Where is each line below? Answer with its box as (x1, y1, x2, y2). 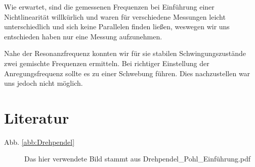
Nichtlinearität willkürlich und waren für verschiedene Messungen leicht (4, 11, 226, 22)
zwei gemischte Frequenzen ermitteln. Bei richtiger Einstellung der (4, 58, 209, 68)
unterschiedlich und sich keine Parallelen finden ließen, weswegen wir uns (4, 21, 230, 32)
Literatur (4, 107, 69, 128)
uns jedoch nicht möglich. (4, 78, 83, 88)
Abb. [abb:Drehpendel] (4, 136, 75, 147)
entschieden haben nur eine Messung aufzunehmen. (4, 31, 162, 41)
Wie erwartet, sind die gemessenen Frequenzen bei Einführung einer (4, 2, 215, 12)
